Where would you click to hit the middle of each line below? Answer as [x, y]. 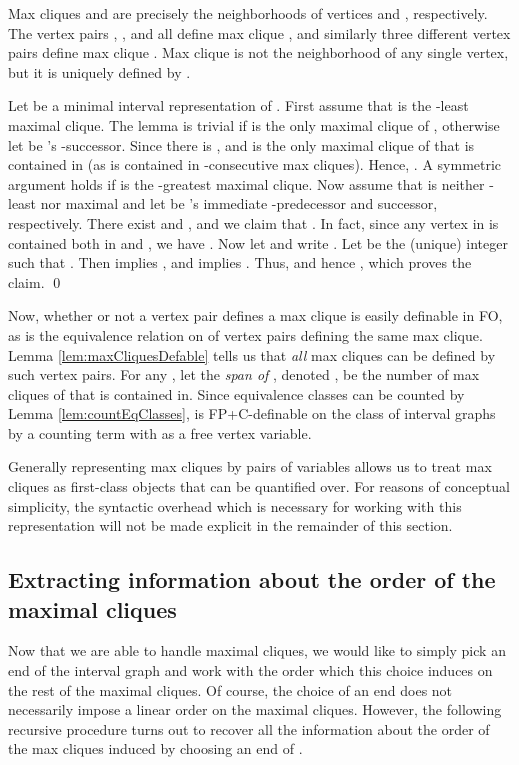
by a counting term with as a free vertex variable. [160, 432]
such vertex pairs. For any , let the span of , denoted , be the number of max [244, 374]
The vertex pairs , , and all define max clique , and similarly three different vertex [259, 32]
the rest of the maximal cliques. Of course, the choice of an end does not [230, 689]
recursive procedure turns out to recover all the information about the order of [249, 728]
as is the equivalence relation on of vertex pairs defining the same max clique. [245, 334]
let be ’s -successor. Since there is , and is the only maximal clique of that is [241, 144]
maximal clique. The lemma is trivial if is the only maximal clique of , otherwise [254, 124]
